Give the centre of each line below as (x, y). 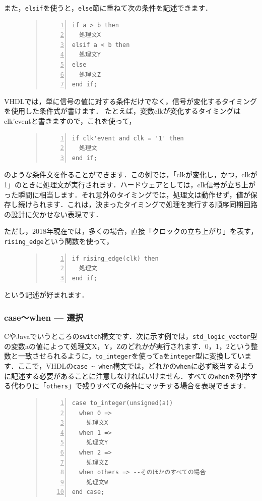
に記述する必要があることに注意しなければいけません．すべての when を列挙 (127, 375)
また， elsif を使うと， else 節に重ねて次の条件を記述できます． (108, 8)
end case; (88, 492)
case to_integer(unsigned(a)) (122, 403)
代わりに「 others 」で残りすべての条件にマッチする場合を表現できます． (130, 386)
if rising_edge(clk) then (115, 258)
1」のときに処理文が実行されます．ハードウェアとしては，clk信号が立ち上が (130, 184)
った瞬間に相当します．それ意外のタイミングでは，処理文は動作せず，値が (127, 194)
